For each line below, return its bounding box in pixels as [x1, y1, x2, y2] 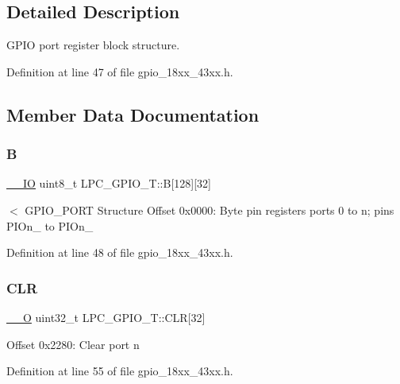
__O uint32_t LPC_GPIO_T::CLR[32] [6, 308, 206, 325]
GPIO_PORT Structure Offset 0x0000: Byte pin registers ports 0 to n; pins [25, 201, 394, 218]
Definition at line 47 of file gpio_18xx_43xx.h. [6, 63, 233, 80]
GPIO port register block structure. [6, 37, 180, 53]
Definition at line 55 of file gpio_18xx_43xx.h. [6, 363, 233, 379]
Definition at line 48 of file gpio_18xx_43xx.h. [6, 244, 233, 261]
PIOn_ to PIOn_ [6, 217, 94, 234]
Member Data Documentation [6, 102, 260, 126]
